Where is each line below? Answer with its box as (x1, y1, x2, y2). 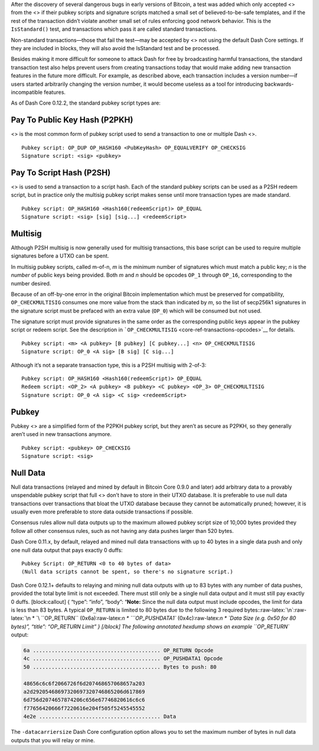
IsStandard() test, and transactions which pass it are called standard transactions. (11, 25, 217, 32)
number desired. (11, 279, 51, 287)
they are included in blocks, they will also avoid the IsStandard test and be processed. (11, 44, 220, 51)
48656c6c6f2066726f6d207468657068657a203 (23, 680, 145, 687)
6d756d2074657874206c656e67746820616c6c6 (23, 697, 145, 703)
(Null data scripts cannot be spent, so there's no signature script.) (21, 568, 233, 576)
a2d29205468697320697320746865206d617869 (23, 688, 145, 695)
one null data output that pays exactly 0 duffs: (11, 547, 123, 554)
